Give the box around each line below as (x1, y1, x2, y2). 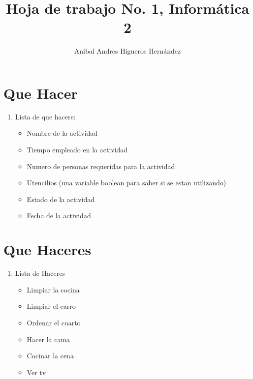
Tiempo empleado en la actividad (27, 145, 128, 155)
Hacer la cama (27, 334, 70, 344)
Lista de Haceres (15, 268, 65, 278)
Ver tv (27, 367, 46, 377)
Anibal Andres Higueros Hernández (74, 46, 181, 56)
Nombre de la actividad (27, 128, 98, 138)
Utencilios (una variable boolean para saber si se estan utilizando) (27, 177, 226, 188)
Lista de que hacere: (15, 111, 76, 121)
